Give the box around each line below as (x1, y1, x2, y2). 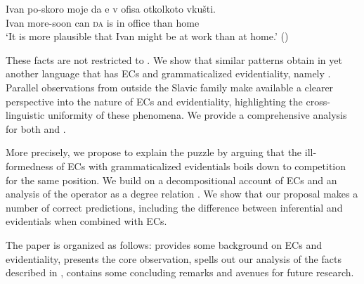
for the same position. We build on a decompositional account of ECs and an (6, 172, 337, 187)
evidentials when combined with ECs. (6, 214, 167, 228)
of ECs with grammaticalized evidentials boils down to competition (56, 158, 346, 173)
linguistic (6, 108, 45, 122)
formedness (6, 158, 53, 173)
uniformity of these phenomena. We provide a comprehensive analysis (47, 108, 347, 122)
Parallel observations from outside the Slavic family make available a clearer (6, 79, 334, 94)
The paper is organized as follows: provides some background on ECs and (6, 237, 322, 252)
